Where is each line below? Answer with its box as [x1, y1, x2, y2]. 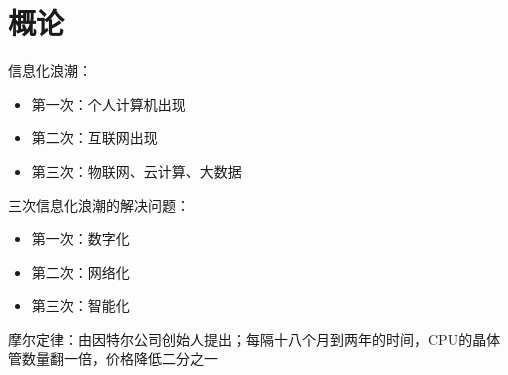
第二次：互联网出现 [31, 127, 158, 148]
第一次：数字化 [31, 228, 130, 249]
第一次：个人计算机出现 [31, 93, 186, 114]
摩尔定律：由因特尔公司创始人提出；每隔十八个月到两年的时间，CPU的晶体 [8, 328, 501, 349]
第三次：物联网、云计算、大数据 [31, 160, 242, 181]
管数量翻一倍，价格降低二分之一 [8, 348, 218, 369]
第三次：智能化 [31, 295, 130, 316]
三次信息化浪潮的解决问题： [8, 194, 190, 215]
